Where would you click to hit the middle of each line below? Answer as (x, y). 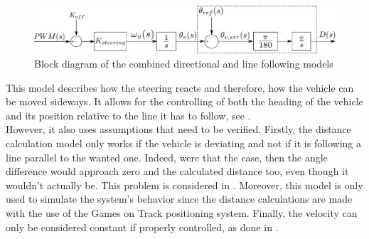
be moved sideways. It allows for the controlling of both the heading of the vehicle (184, 101)
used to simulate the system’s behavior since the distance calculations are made (179, 199)
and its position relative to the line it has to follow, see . (128, 115)
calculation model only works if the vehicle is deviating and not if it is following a (184, 143)
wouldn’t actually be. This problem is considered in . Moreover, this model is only (184, 185)
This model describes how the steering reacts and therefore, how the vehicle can (180, 87)
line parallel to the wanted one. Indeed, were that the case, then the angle (167, 157)
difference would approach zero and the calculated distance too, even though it (177, 171)
